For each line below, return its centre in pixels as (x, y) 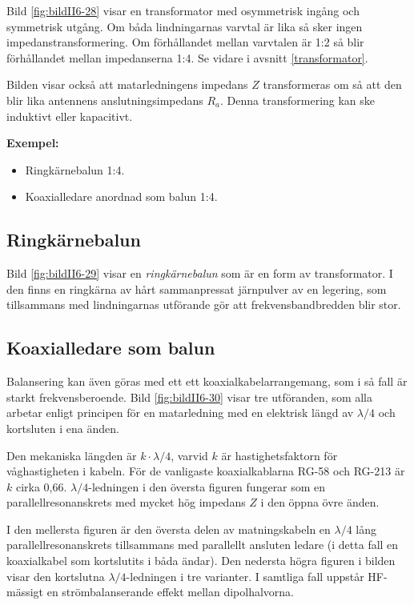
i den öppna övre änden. (320, 502)
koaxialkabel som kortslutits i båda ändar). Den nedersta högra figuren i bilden (201, 561)
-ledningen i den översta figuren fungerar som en (207, 486)
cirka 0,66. (41, 486)
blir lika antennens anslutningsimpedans (105, 100)
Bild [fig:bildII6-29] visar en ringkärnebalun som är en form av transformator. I (200, 273)
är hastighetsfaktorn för (279, 455)
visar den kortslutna (56, 576)
